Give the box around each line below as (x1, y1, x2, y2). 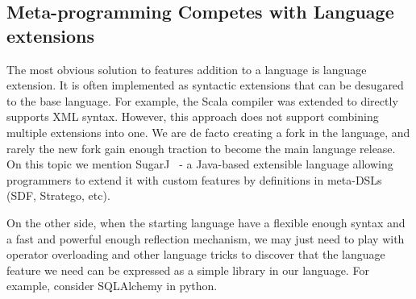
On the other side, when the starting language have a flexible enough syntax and (6, 214, 406, 230)
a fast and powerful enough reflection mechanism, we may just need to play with (6, 230, 405, 247)
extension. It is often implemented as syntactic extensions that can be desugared (6, 77, 404, 93)
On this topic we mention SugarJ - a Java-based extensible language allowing (6, 156, 393, 172)
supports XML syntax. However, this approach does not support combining (6, 108, 379, 125)
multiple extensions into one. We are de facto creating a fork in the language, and (6, 123, 410, 140)
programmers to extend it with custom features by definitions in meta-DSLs (6, 171, 382, 188)
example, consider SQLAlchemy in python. (6, 277, 218, 294)
